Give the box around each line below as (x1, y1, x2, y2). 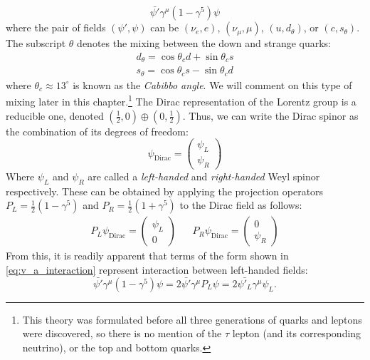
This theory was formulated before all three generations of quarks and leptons (22, 312, 362, 326)
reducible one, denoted (6, 108, 104, 123)
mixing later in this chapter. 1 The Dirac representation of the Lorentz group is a (6, 92, 356, 109)
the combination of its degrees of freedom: (6, 123, 189, 138)
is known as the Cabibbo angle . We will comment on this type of (73, 77, 352, 92)
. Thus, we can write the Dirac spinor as (182, 108, 359, 123)
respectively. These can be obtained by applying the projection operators (6, 183, 324, 198)
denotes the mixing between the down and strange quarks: (77, 36, 332, 51)
